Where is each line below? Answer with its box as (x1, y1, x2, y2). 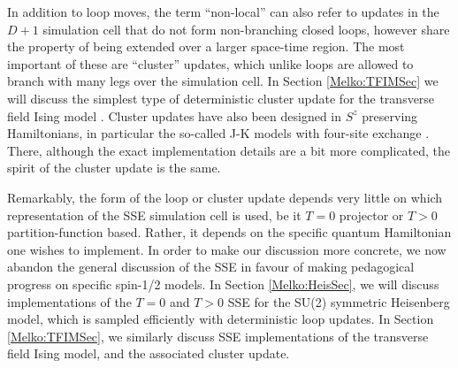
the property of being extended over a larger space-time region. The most (7, 37, 405, 56)
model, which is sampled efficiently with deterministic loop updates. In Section (7, 310, 434, 328)
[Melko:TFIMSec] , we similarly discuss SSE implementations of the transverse (7, 326, 429, 345)
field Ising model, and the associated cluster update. (7, 344, 290, 363)
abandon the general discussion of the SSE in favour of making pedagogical (7, 257, 415, 276)
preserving (362, 106, 418, 125)
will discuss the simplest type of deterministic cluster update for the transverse (7, 88, 435, 107)
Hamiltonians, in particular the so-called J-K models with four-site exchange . (7, 124, 430, 142)
